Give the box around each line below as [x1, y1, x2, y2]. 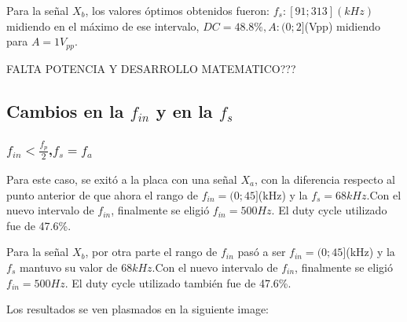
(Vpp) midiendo [304, 17, 381, 34]
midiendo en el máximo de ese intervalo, [6, 17, 200, 34]
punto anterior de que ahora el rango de [6, 186, 199, 203]
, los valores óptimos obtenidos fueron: [85, 2, 269, 18]
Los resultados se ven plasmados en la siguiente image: [6, 301, 269, 317]
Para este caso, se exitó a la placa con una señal [6, 170, 237, 187]
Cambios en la [6, 98, 124, 123]
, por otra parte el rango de [85, 243, 218, 260]
